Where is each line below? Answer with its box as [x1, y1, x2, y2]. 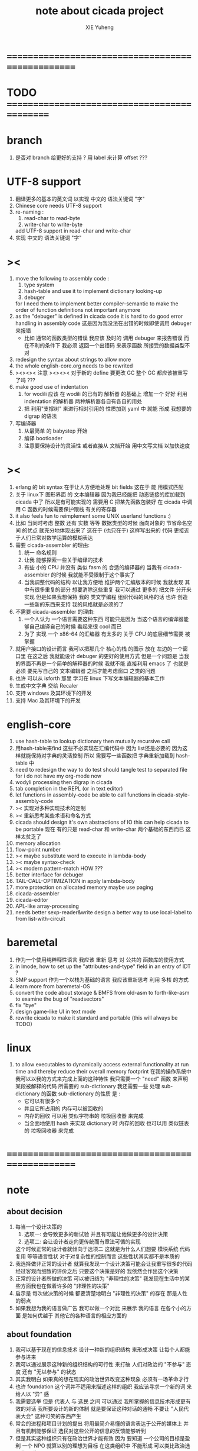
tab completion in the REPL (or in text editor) [15, 785, 123, 792]
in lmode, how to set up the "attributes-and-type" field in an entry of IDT [15, 963, 191, 970]
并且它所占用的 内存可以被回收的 [24, 1105, 104, 1112]
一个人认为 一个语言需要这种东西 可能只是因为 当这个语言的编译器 [24, 615, 184, 623]
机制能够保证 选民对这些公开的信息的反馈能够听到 [25, 1427, 146, 1434]
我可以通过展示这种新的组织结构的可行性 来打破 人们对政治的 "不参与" [15, 1360, 185, 1368]
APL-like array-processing [15, 902, 79, 910]
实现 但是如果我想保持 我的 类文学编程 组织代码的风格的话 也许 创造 [24, 593, 188, 600]
